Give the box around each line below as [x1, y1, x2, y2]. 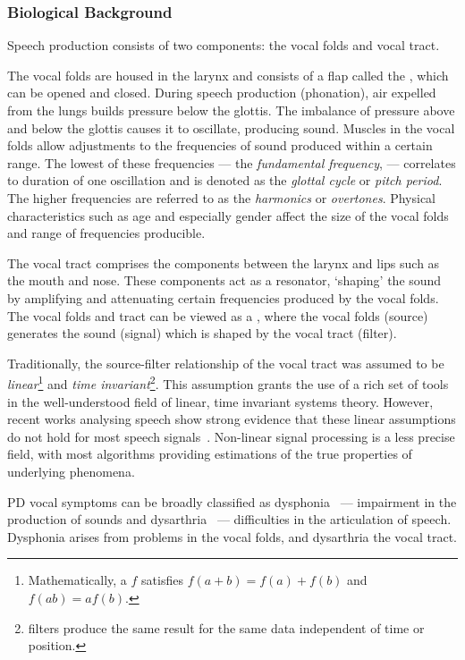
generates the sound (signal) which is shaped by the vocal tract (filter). [7, 324, 397, 343]
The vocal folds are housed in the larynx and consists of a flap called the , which [7, 65, 449, 84]
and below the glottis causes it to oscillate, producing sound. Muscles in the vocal [7, 118, 455, 137]
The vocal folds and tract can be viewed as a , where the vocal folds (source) [7, 306, 428, 325]
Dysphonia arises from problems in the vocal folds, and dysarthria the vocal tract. [7, 527, 457, 546]
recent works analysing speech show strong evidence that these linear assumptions [7, 410, 456, 428]
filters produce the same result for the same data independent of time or [28, 618, 425, 637]
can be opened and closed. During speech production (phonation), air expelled [7, 83, 436, 102]
